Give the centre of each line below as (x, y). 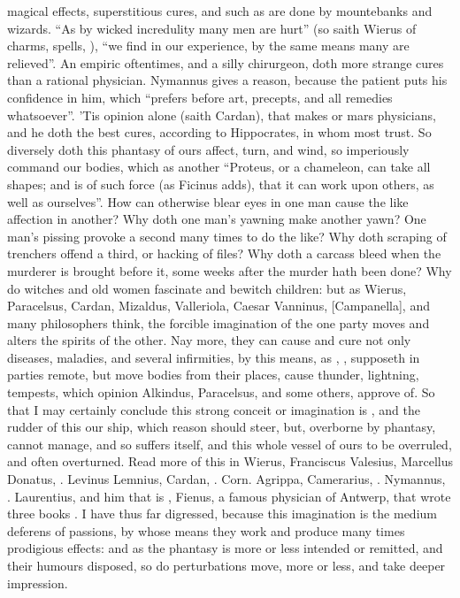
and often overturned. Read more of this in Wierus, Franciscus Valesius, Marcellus (230, 461)
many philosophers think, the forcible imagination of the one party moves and (218, 322)
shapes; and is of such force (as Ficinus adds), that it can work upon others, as (221, 184)
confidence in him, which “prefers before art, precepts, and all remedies (200, 97)
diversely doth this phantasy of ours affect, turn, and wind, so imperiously (208, 149)
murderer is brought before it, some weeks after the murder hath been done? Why (230, 270)
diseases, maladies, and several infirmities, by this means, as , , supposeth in (214, 357)
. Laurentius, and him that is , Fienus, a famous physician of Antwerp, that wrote (229, 496)
